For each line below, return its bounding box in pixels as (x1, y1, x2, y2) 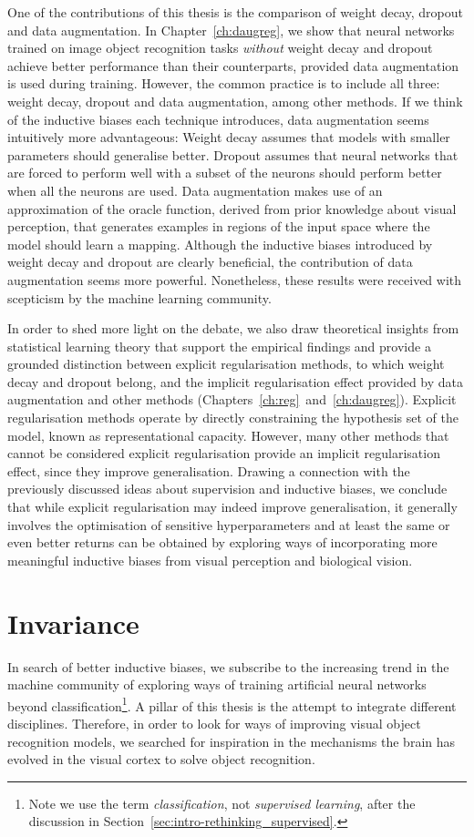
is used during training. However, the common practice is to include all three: (7, 74, 440, 93)
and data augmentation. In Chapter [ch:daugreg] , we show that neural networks (7, 20, 455, 39)
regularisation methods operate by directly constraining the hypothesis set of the (7, 408, 459, 427)
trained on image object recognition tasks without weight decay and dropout (7, 38, 433, 57)
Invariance (7, 604, 139, 641)
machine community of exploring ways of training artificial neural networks (7, 675, 427, 694)
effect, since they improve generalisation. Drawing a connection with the (7, 461, 410, 480)
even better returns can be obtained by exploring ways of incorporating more (7, 533, 438, 552)
